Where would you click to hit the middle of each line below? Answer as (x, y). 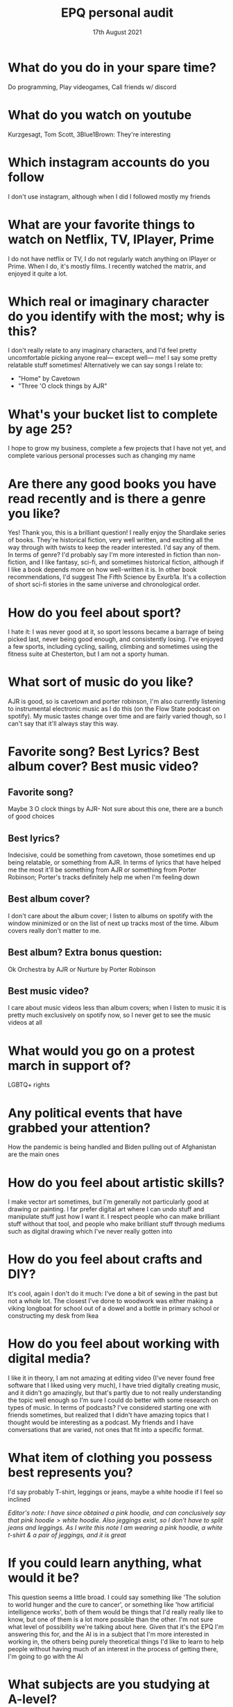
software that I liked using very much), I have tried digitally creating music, (114, 1385)
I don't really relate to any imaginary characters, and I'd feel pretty (102, 350)
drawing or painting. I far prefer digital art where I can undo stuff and (106, 1209)
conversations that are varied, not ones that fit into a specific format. (106, 1430)
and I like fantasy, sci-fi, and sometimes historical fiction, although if (127, 563)
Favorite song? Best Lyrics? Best (104, 752)
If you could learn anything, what (105, 1563)
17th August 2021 (117, 32)
